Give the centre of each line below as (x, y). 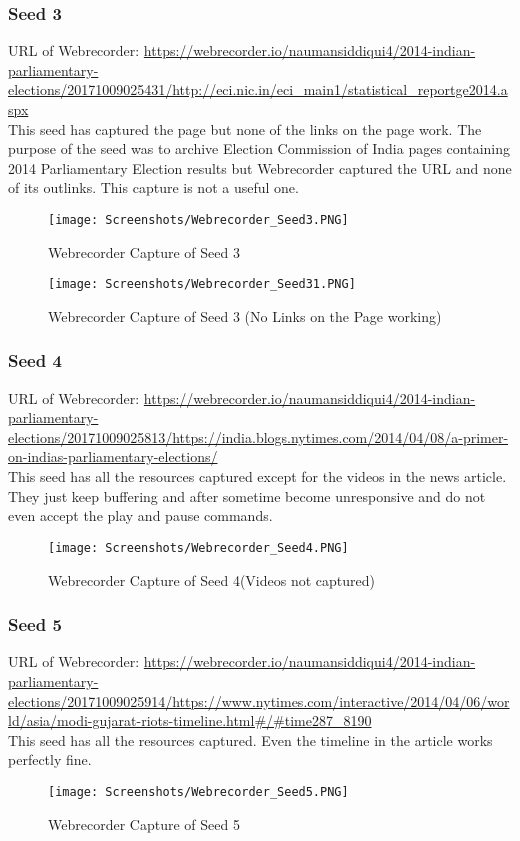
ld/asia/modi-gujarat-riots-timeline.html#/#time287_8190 (190, 720)
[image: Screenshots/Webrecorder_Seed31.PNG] (202, 284)
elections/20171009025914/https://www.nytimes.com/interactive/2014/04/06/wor (259, 700)
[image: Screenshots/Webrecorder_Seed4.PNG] (198, 547)
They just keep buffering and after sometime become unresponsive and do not (247, 495)
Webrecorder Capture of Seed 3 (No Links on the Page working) (245, 315)
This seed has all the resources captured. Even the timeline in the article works (250, 739)
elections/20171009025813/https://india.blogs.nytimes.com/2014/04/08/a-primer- (258, 436)
